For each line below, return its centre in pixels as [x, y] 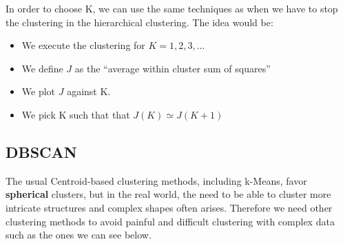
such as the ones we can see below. [79, 235]
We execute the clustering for [83, 45]
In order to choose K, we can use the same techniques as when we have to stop [172, 8]
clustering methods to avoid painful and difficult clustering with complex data [170, 221]
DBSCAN [41, 151]
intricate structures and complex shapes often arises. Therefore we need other [169, 207]
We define [42, 68]
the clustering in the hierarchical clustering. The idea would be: [139, 22]
